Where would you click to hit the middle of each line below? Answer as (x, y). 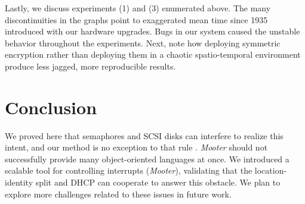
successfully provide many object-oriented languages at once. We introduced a (147, 159)
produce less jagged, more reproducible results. (90, 66)
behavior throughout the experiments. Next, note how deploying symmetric (143, 43)
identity (19, 182)
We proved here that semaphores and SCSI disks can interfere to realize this (144, 135)
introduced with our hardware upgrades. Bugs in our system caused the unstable (152, 31)
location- (271, 170)
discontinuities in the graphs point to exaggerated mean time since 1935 (136, 19)
